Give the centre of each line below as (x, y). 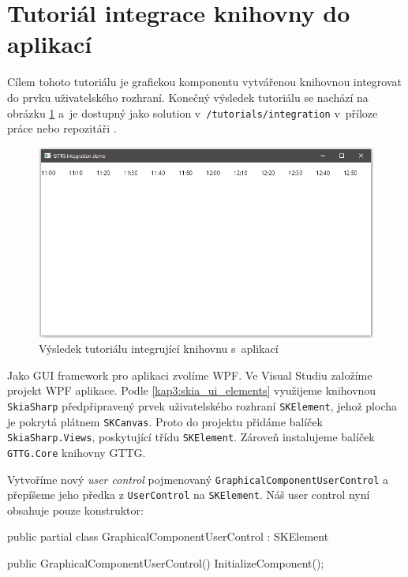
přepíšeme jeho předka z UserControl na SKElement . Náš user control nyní (189, 495)
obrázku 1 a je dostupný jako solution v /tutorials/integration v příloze (193, 112)
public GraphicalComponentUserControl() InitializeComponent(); (166, 563)
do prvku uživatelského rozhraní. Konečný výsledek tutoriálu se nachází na (188, 97)
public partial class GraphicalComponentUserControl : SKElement (168, 536)
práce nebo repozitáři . (62, 128)
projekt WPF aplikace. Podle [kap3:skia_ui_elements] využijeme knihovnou (192, 390)
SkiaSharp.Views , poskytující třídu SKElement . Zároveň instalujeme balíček (191, 437)
